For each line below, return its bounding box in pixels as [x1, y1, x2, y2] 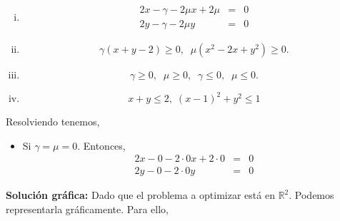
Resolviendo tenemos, [6, 114, 100, 129]
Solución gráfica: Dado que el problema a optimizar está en [6, 187, 275, 202]
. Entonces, [77, 138, 126, 153]
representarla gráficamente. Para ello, [6, 201, 169, 216]
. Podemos [289, 187, 334, 202]
